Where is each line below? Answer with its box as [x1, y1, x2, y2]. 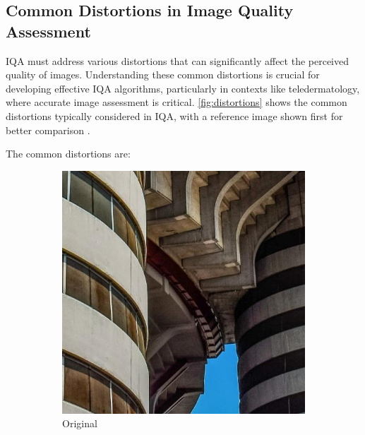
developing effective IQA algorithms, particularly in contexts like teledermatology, [6, 81, 360, 95]
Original [62, 416, 97, 431]
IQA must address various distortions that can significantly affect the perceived [6, 53, 349, 68]
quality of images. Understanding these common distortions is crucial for [6, 67, 320, 82]
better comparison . [6, 122, 90, 137]
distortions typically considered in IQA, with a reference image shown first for [6, 108, 343, 123]
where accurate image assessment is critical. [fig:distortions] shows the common [6, 95, 347, 109]
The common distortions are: [6, 146, 131, 161]
